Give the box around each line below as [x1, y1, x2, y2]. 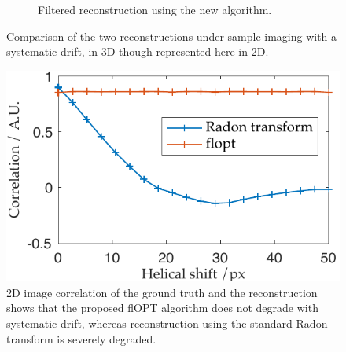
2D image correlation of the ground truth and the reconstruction [6, 284, 318, 300]
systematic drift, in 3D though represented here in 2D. [6, 43, 269, 60]
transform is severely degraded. [6, 330, 156, 346]
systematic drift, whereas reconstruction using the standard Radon [6, 314, 328, 331]
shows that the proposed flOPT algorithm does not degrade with [6, 299, 318, 316]
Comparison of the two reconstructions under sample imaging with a [6, 27, 337, 44]
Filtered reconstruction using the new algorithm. [38, 2, 272, 17]
